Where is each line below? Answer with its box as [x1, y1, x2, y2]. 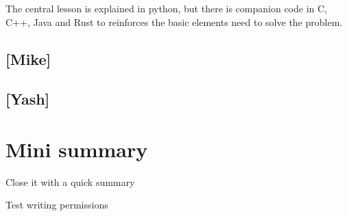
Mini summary [5, 135, 148, 163]
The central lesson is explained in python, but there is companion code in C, [5, 1, 327, 15]
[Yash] [5, 88, 50, 109]
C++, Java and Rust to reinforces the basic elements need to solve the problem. [5, 14, 343, 29]
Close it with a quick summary [5, 174, 135, 189]
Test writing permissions [5, 198, 108, 212]
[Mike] [5, 48, 51, 69]
